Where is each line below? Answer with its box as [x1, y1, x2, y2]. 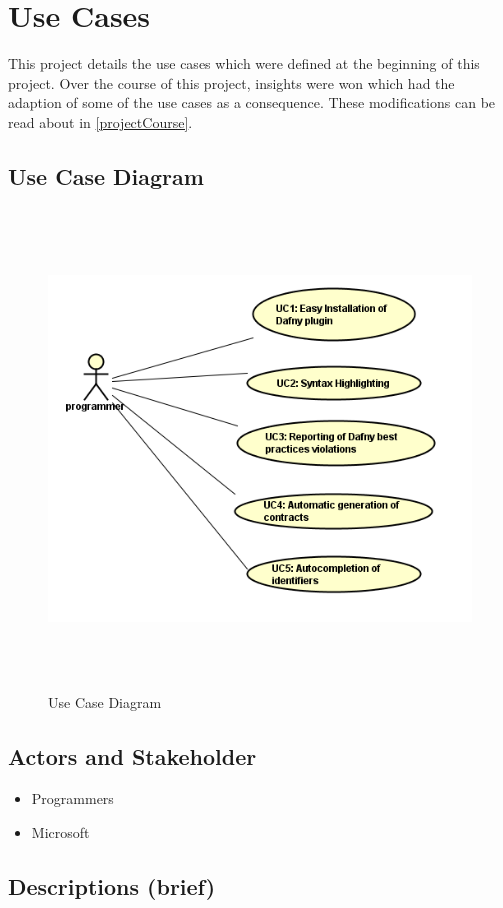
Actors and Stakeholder [8, 741, 257, 772]
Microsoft [31, 821, 90, 842]
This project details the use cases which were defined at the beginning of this [8, 53, 480, 74]
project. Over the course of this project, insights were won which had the [8, 72, 455, 93]
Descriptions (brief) [8, 870, 216, 901]
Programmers [31, 788, 114, 809]
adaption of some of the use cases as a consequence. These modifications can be [8, 92, 496, 113]
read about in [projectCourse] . [8, 111, 193, 132]
